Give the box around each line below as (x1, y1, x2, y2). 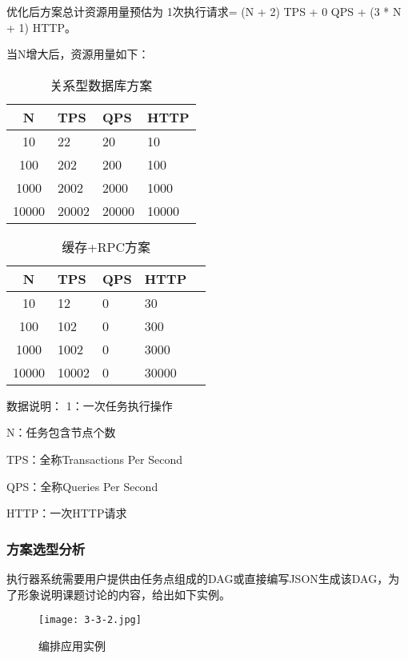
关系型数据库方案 (50, 75, 153, 94)
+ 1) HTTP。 (6, 18, 76, 35)
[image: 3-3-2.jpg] (38, 614, 142, 626)
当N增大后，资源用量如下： (6, 46, 150, 62)
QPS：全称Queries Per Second (6, 477, 158, 494)
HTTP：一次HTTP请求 (6, 505, 127, 521)
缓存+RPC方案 (62, 237, 150, 256)
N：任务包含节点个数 (6, 424, 116, 441)
